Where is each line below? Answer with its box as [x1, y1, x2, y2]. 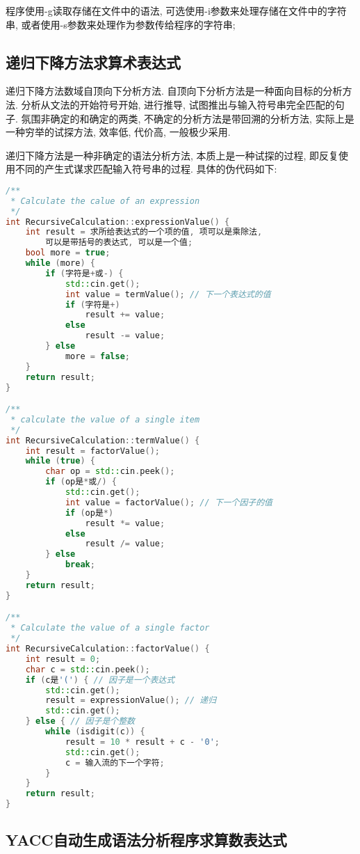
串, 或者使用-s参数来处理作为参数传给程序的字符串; [6, 17, 236, 31]
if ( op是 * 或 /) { [45, 477, 117, 487]
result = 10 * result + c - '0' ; [65, 736, 220, 747]
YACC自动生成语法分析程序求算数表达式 [6, 829, 287, 851]
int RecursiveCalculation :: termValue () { [6, 435, 200, 445]
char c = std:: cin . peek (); [25, 664, 150, 674]
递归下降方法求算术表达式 [6, 51, 181, 72]
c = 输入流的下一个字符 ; [65, 757, 165, 768]
